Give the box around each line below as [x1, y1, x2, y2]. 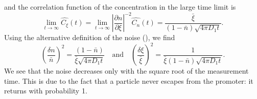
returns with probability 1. [4, 85, 87, 96]
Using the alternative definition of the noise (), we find [4, 32, 175, 43]
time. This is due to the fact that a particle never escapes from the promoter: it [4, 75, 253, 86]
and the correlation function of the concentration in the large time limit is [4, 2, 236, 12]
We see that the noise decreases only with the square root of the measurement [4, 65, 249, 76]
